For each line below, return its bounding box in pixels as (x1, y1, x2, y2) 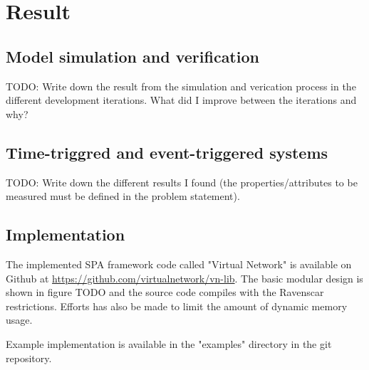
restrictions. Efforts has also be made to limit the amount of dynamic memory (6, 298, 348, 313)
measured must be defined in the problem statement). (6, 189, 240, 203)
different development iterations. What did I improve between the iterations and (6, 92, 357, 107)
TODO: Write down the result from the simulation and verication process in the (6, 78, 356, 93)
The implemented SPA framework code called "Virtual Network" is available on (6, 256, 352, 271)
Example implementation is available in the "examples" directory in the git (6, 336, 332, 351)
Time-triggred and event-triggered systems (6, 141, 328, 163)
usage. (6, 312, 33, 327)
